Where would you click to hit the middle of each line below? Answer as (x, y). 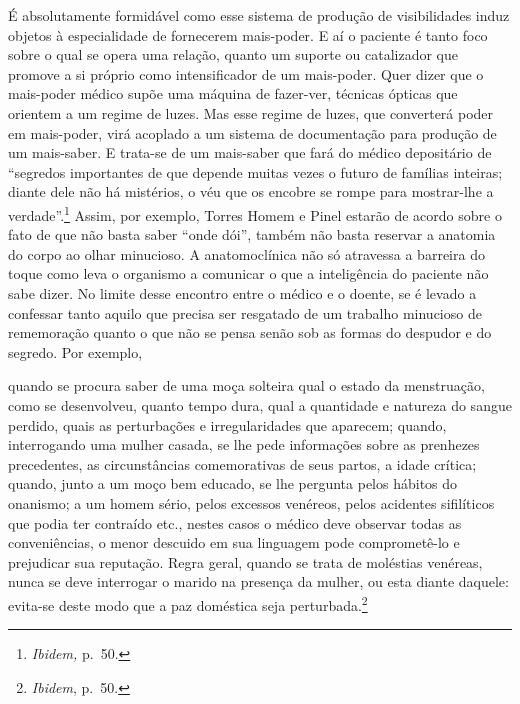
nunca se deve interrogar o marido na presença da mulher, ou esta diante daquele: (258, 581)
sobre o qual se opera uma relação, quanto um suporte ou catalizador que (233, 54)
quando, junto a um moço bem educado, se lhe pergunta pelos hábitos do (233, 483)
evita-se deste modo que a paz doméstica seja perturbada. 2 (188, 603)
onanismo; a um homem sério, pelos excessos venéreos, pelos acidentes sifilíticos (251, 502)
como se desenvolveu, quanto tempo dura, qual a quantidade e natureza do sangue (260, 404)
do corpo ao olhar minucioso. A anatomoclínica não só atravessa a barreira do (246, 253)
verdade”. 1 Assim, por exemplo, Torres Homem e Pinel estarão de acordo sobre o (255, 213)
